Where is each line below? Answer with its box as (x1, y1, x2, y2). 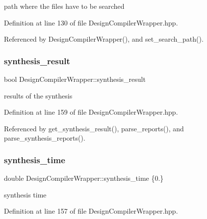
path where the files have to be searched (4, 1, 125, 11)
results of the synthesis (4, 90, 73, 100)
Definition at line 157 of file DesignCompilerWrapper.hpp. (4, 206, 178, 216)
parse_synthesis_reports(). (4, 133, 85, 143)
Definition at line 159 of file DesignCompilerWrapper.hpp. (4, 107, 178, 117)
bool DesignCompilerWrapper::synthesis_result (4, 74, 146, 84)
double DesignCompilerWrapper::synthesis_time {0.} (4, 173, 164, 183)
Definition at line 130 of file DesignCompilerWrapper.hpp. (4, 17, 178, 27)
